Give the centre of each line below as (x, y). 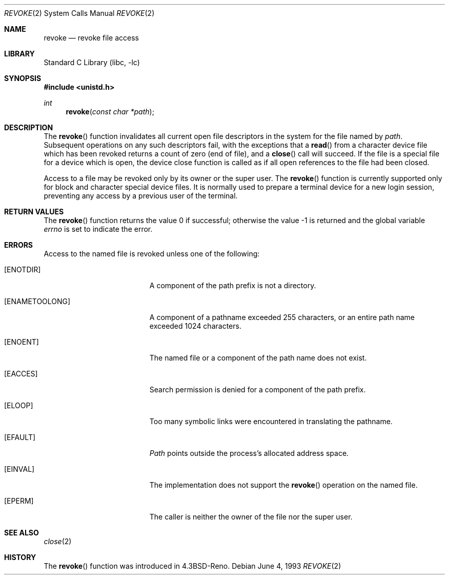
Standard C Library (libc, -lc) (92, 62)
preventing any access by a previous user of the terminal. (141, 196)
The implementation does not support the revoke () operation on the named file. (283, 485)
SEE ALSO (22, 533)
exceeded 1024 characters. (195, 326)
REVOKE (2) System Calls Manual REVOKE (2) (79, 13)
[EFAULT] (20, 437)
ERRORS (19, 245)
